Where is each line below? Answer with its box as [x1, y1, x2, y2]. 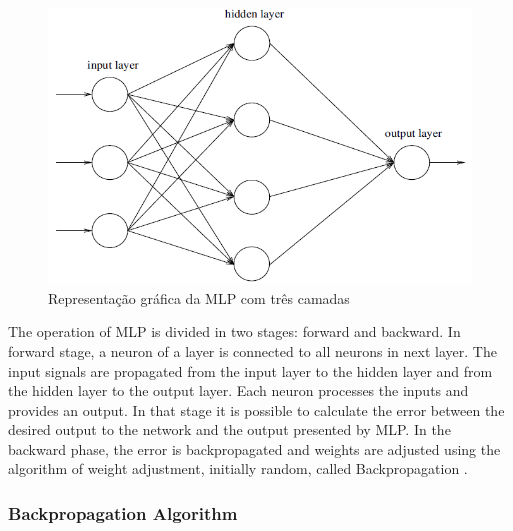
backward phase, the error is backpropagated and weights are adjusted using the [8, 438, 501, 459]
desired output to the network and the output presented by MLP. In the [8, 419, 451, 440]
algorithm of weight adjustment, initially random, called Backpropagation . [8, 458, 468, 479]
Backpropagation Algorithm [8, 500, 238, 525]
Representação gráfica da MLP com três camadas [48, 287, 350, 308]
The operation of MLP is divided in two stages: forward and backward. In [8, 321, 461, 342]
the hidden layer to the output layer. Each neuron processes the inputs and [8, 380, 469, 401]
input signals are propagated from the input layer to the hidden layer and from [8, 360, 493, 381]
